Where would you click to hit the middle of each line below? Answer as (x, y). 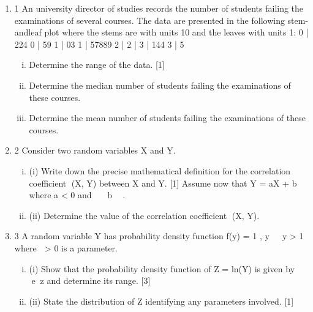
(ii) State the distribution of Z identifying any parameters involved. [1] (161, 301)
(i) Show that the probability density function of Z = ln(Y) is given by (162, 268)
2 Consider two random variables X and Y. (95, 150)
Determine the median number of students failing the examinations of (160, 85)
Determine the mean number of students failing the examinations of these (167, 118)
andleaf (28, 32)
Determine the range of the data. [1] (97, 65)
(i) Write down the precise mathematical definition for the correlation (160, 170)
